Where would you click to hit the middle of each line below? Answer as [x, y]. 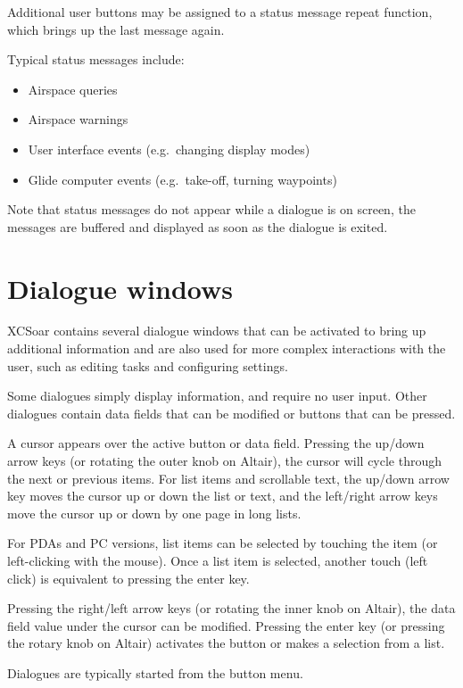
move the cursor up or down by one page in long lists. [154, 513]
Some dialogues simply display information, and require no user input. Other [217, 396]
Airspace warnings [78, 119]
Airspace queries [73, 89]
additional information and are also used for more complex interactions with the [227, 348]
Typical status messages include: [96, 59]
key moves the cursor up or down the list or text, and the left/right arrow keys [223, 496]
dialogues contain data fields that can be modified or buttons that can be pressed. [231, 413]
